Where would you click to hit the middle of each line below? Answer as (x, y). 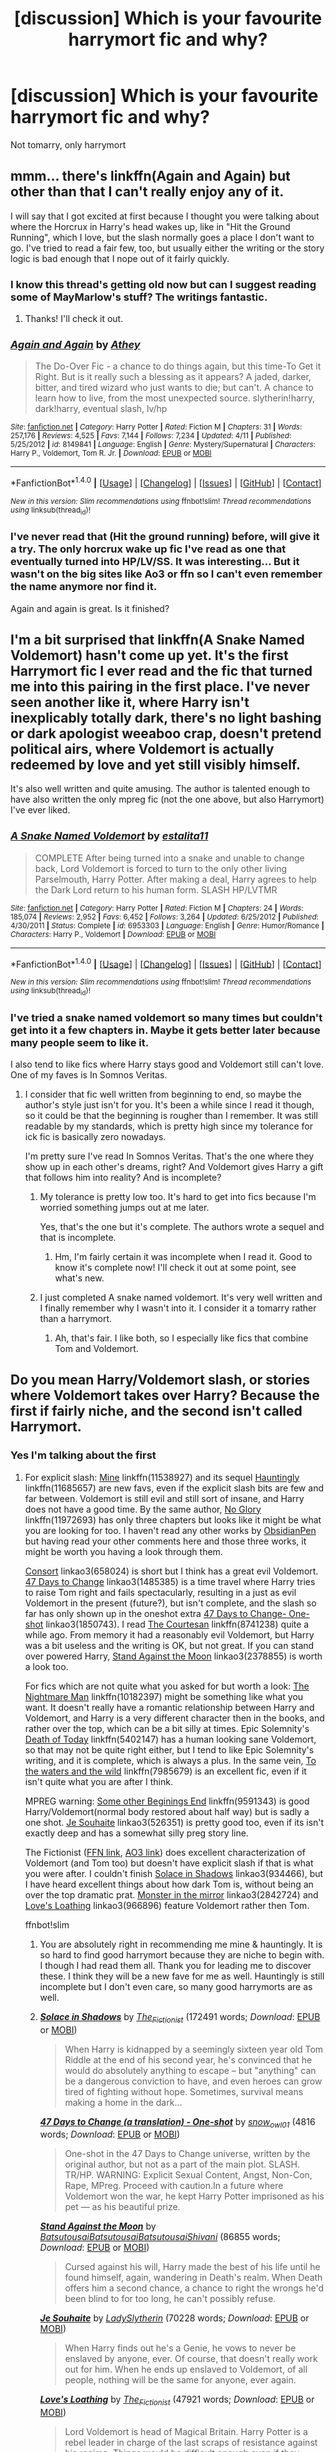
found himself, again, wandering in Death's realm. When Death (193, 2278)
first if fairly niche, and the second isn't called (156, 1411)
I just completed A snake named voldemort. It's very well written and (181, 1298)
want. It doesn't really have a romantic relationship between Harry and (169, 1707)
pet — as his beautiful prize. (122, 2207)
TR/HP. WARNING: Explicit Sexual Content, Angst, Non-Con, (188, 2175)
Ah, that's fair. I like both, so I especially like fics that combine (181, 1338)
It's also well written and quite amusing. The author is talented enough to (160, 789)
